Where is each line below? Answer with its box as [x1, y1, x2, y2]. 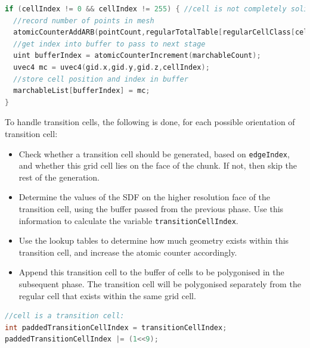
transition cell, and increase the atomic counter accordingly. [18, 246, 237, 258]
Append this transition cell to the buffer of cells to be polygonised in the [18, 266, 284, 278]
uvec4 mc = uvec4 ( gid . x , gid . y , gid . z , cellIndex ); [13, 63, 210, 72]
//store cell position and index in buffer [13, 74, 188, 83]
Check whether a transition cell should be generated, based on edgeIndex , [18, 147, 290, 160]
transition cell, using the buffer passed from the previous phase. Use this [18, 202, 284, 215]
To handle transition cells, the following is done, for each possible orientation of [5, 116, 295, 128]
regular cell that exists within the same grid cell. [18, 289, 196, 302]
